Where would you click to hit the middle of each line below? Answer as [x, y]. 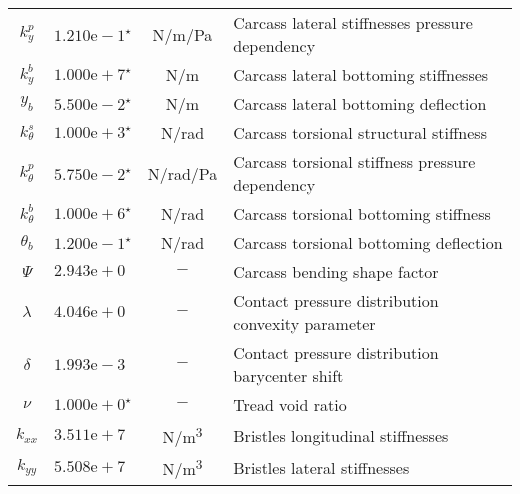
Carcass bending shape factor [336, 271]
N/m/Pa [182, 34]
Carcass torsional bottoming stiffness [362, 213]
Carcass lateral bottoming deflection [360, 103]
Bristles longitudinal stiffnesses [341, 435]
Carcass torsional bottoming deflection [368, 242]
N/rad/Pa [182, 173]
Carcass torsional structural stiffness [360, 132]
